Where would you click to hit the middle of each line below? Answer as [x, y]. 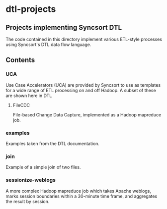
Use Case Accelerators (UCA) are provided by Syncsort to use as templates [83, 85]
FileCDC [21, 105]
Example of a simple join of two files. [43, 167]
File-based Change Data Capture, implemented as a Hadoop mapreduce [87, 114]
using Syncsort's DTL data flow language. [48, 45]
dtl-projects [31, 9]
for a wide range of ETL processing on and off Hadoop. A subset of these [81, 90]
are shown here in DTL [29, 96]
